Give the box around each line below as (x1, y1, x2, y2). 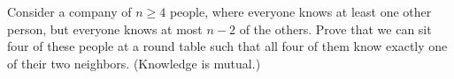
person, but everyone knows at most (7, 19, 203, 38)
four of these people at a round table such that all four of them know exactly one (7, 37, 448, 55)
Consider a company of (7, 3, 132, 20)
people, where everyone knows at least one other (169, 3, 432, 20)
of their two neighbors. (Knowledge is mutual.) (7, 54, 261, 72)
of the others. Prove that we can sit (239, 19, 432, 38)
